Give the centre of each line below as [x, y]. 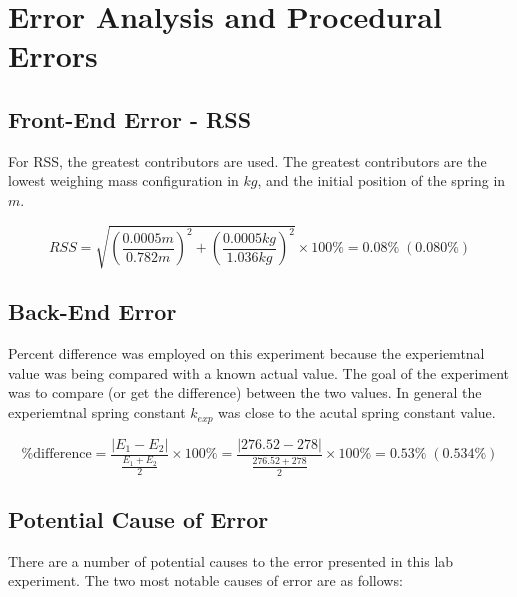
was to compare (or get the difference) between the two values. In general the [245, 392]
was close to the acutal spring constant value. [357, 412]
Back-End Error [92, 311]
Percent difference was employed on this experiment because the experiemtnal [246, 353]
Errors [53, 55]
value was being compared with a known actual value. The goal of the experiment [259, 372]
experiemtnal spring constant [97, 412]
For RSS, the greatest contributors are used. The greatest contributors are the [247, 160]
